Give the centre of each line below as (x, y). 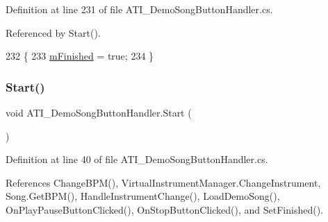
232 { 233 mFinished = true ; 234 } (80, 56)
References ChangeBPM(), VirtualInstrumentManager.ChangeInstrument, (163, 182)
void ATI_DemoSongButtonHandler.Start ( (99, 112)
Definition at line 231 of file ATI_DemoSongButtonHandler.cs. (139, 9)
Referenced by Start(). (53, 32)
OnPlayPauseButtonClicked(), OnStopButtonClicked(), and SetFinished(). (164, 209)
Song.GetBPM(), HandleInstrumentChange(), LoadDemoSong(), (143, 196)
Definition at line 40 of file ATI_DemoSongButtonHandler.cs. (137, 159)
